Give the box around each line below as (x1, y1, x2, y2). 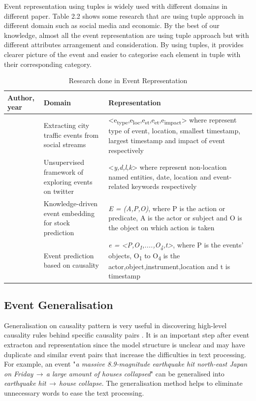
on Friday (4, 368, 33, 378)
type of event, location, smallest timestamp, (108, 125, 241, 136)
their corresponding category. (4, 59, 92, 69)
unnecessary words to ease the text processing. (4, 387, 144, 398)
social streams (43, 139, 86, 150)
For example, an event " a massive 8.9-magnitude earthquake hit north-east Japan (4, 359, 248, 369)
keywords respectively (131, 181, 197, 191)
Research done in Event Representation (68, 75, 188, 86)
